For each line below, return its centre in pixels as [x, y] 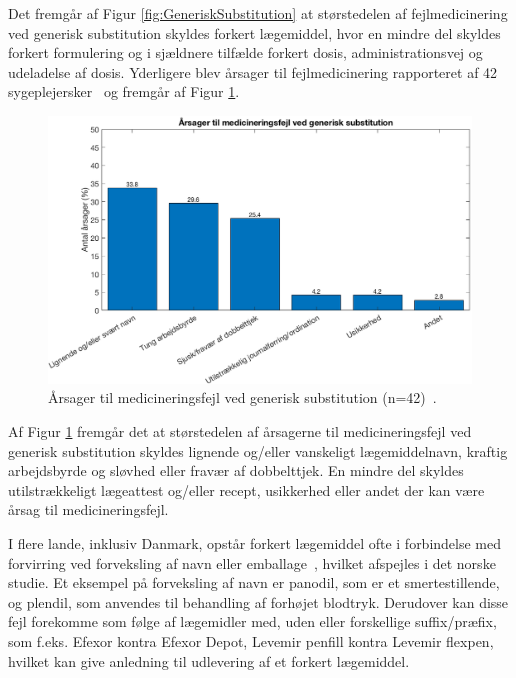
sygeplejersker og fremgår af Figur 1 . [124, 91]
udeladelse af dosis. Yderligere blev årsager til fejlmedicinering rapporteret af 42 [253, 71]
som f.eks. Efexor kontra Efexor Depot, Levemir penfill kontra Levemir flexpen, [251, 640]
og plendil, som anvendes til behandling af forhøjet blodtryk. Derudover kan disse [258, 601]
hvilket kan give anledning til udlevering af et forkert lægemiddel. [209, 660]
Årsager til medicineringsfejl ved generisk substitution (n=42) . [242, 397]
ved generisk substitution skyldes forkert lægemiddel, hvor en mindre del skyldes [254, 32]
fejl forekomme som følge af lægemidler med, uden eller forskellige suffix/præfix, [252, 621]
